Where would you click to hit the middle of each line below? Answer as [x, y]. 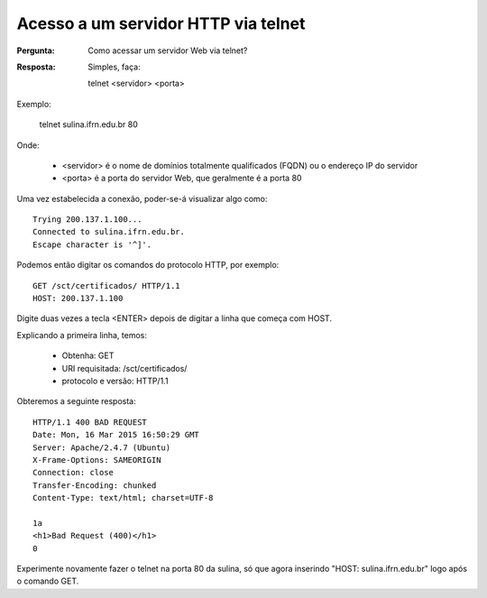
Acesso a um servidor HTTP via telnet [161, 23]
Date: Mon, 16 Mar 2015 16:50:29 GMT [116, 435]
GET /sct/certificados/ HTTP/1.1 [106, 285]
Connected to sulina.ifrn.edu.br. [109, 232]
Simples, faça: [114, 67]
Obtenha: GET [88, 355]
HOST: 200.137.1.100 [78, 299]
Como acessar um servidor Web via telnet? [168, 51]
